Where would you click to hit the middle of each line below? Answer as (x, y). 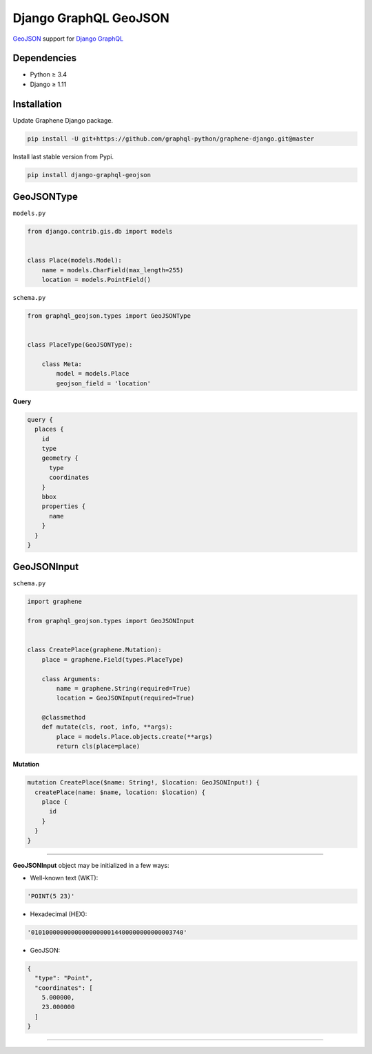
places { (49, 429)
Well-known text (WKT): (64, 878)
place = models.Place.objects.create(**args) (134, 737)
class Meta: (62, 364)
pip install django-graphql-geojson (89, 175)
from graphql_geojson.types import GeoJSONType (109, 316)
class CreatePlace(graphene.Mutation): (94, 650)
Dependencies (45, 58)
